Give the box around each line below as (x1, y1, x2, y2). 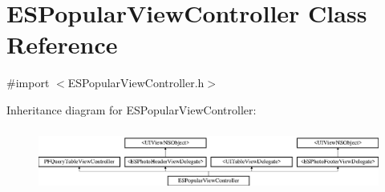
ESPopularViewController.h (67, 74, 205, 91)
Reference (6, 28, 118, 61)
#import (6, 74, 50, 91)
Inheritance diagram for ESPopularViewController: (6, 101, 257, 118)
